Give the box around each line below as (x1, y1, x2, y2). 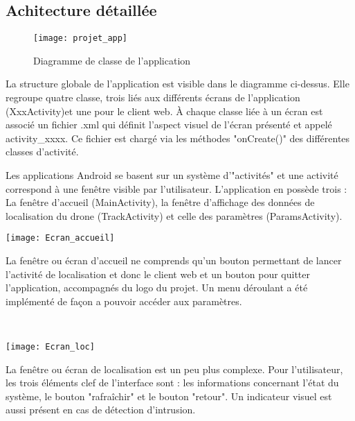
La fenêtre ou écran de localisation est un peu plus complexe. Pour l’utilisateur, (6, 361, 343, 376)
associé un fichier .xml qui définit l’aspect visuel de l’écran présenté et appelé (6, 117, 332, 132)
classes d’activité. (6, 144, 79, 159)
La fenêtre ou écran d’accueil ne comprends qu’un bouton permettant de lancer (6, 253, 342, 268)
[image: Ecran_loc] (6, 342, 95, 352)
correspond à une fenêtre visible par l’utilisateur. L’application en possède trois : (6, 181, 347, 196)
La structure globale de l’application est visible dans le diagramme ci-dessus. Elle (6, 76, 349, 91)
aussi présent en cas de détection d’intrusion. (6, 402, 196, 417)
